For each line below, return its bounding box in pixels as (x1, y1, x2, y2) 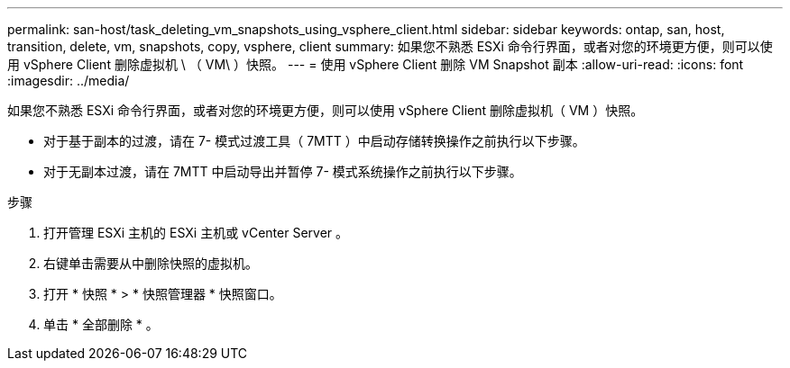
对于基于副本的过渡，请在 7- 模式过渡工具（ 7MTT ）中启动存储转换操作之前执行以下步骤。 (43, 133, 585, 148)
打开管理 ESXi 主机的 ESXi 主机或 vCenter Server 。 (43, 225, 349, 240)
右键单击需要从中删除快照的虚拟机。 (43, 256, 258, 271)
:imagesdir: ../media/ (7, 73, 130, 88)
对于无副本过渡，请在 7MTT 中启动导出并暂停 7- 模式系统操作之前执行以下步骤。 (43, 164, 522, 179)
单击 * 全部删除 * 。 (43, 317, 159, 332)
